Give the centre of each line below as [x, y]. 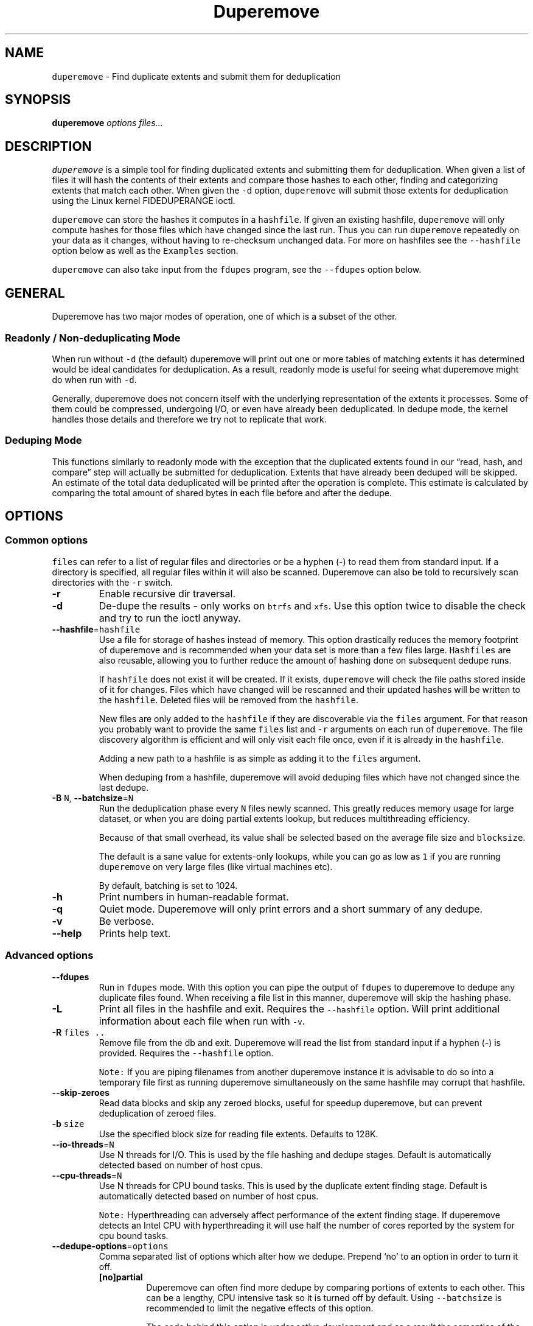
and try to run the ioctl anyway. [170, 618]
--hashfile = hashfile [96, 629]
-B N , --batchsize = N [93, 798]
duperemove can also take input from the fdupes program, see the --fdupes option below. [237, 270]
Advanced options [49, 956]
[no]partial [121, 1277]
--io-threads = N [83, 1144]
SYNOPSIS [38, 100]
